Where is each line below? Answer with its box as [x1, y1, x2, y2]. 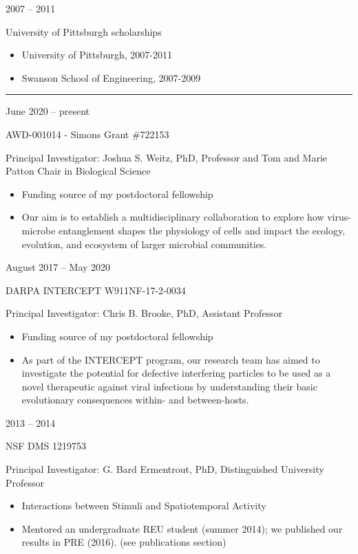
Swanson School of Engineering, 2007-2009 [21, 70, 201, 85]
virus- [327, 210, 351, 224]
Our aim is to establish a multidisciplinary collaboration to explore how [21, 210, 324, 224]
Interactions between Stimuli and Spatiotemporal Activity [21, 498, 266, 513]
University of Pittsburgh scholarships [6, 24, 162, 38]
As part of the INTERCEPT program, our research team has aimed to [21, 352, 320, 366]
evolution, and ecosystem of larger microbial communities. [21, 236, 267, 251]
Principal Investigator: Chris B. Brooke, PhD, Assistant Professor [6, 306, 283, 320]
